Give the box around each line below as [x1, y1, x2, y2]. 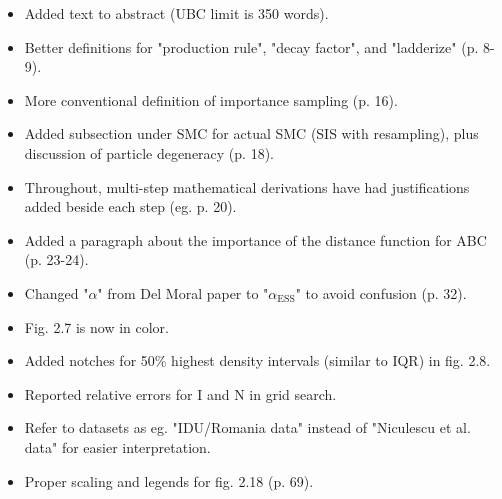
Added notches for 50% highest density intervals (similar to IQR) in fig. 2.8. [24, 350, 491, 371]
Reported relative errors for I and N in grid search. [24, 383, 337, 404]
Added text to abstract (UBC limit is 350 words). [24, 3, 329, 23]
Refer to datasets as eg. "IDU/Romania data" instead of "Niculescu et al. [24, 417, 471, 438]
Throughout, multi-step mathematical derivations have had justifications [24, 176, 470, 197]
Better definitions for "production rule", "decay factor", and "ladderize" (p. [24, 36, 479, 57]
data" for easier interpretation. [24, 436, 211, 457]
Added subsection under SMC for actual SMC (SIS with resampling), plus [24, 123, 479, 144]
